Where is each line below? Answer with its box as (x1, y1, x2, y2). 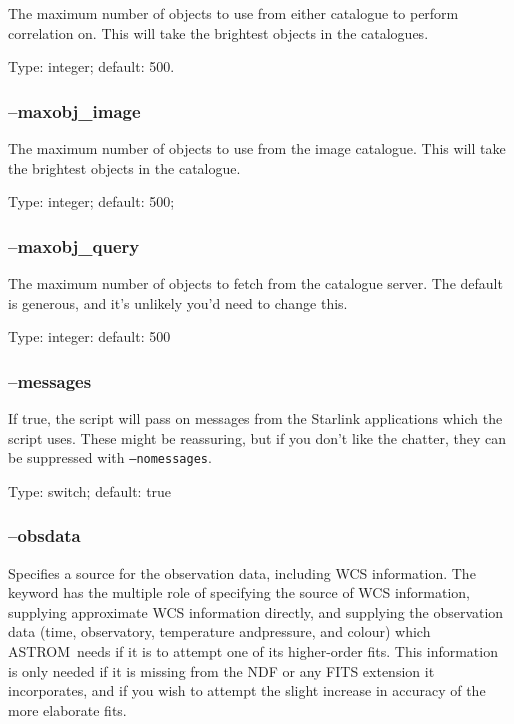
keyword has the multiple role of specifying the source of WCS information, (8, 582, 471, 603)
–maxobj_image (8, 98, 141, 123)
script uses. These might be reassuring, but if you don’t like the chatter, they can (8, 427, 506, 448)
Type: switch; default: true (8, 480, 172, 501)
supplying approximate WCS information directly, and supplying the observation (8, 601, 504, 622)
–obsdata (8, 523, 81, 548)
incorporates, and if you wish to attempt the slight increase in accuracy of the (8, 680, 486, 701)
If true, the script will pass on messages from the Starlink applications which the (8, 408, 503, 428)
